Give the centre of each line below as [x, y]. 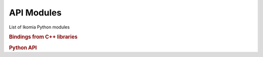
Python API [23, 47]
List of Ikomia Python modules [39, 27]
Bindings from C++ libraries [43, 37]
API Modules [35, 13]
